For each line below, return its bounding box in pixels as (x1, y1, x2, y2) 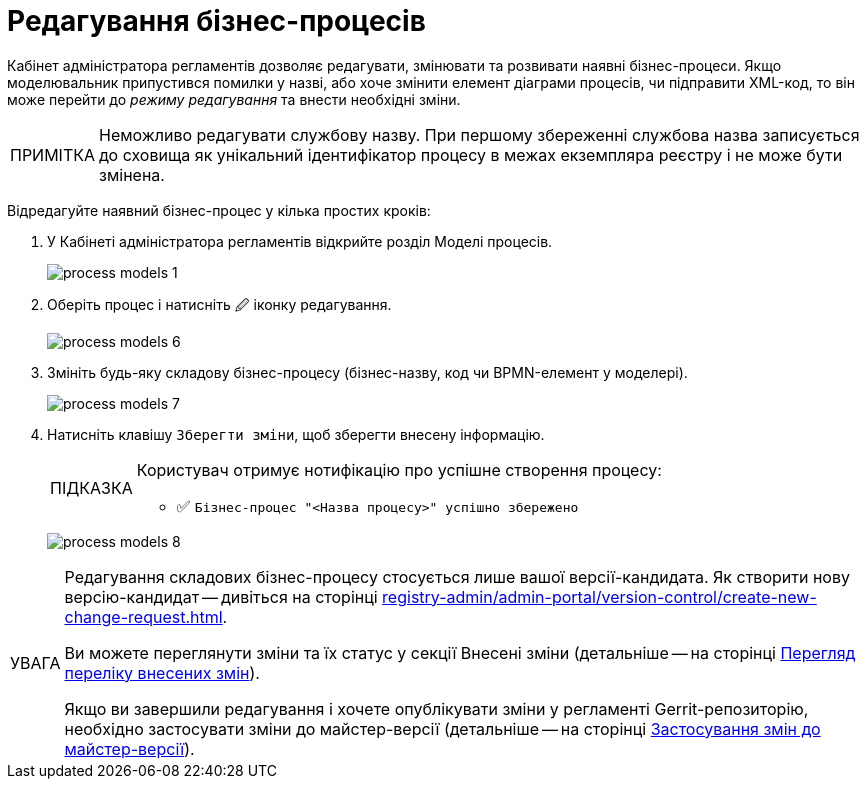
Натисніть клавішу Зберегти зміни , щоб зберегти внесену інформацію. (47, 425, 545, 443)
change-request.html (64, 606, 223, 627)
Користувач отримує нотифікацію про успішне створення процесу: (136, 459, 662, 480)
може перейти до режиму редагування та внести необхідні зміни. (7, 90, 461, 108)
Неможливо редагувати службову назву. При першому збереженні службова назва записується (99, 124, 860, 145)
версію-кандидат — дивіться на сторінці (64, 586, 378, 607)
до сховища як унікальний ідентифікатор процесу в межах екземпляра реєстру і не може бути (99, 144, 843, 165)
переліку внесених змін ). (64, 662, 260, 683)
